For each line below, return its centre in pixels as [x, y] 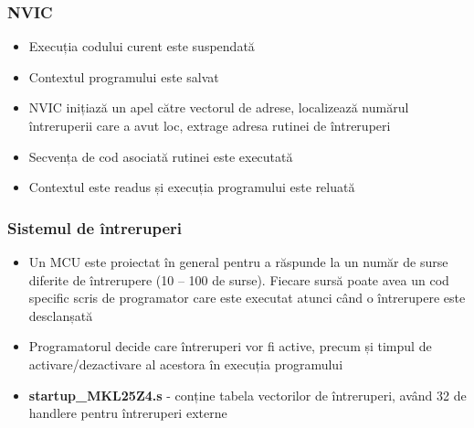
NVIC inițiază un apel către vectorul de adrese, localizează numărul [219, 107]
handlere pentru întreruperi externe [128, 413]
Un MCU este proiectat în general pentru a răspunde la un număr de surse [238, 262]
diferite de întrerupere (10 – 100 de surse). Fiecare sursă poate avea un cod [239, 279]
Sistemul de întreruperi [95, 227]
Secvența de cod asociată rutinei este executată [161, 156]
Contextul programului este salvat [124, 76]
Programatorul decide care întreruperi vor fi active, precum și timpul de [230, 346]
